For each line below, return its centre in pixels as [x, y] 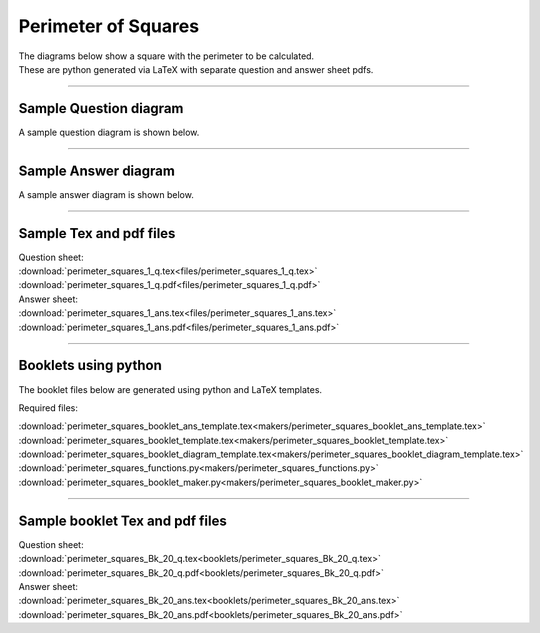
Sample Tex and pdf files [97, 233]
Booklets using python [90, 365]
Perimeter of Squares [109, 26]
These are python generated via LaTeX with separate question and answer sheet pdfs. [196, 69]
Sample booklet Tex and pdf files [122, 520]
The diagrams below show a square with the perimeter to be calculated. [166, 56]
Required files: [48, 407]
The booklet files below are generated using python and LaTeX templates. [170, 389]
